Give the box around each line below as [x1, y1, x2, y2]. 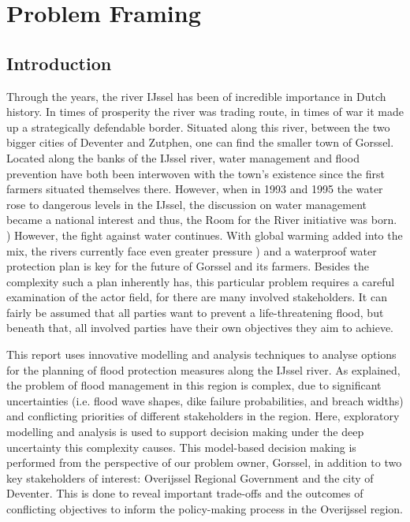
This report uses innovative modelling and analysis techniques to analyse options [6, 346, 397, 363]
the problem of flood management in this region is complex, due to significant [6, 377, 382, 393]
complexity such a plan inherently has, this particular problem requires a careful [6, 273, 395, 289]
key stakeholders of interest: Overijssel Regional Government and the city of [6, 469, 374, 486]
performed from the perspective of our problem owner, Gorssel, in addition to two [6, 454, 402, 471]
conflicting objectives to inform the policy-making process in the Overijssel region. [6, 501, 403, 517]
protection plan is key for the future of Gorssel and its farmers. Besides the [6, 258, 369, 274]
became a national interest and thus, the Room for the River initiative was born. [6, 211, 397, 228]
